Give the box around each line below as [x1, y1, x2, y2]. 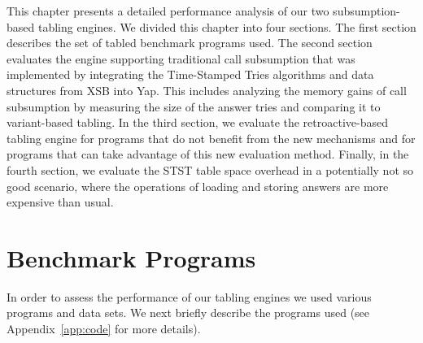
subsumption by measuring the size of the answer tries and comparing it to [7, 98, 381, 115]
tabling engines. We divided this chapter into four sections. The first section [37, 18, 416, 35]
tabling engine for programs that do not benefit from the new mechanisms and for [7, 129, 416, 146]
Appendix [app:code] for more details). [7, 320, 201, 337]
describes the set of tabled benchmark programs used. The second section [7, 34, 373, 51]
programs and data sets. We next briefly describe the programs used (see [7, 304, 370, 321]
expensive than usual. [7, 193, 114, 211]
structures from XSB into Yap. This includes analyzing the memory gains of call [7, 81, 407, 98]
